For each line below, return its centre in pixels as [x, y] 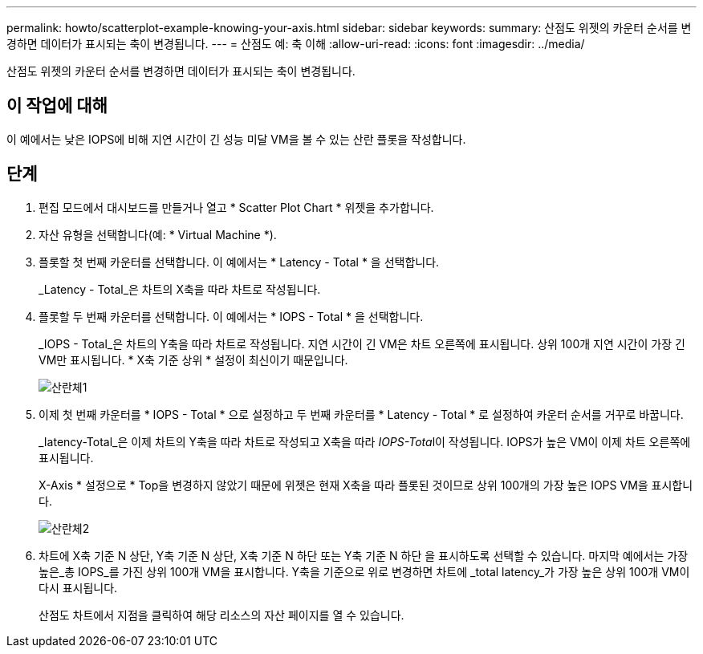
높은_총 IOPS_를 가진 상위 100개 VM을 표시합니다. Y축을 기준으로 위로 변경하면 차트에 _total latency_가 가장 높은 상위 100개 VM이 [364, 571]
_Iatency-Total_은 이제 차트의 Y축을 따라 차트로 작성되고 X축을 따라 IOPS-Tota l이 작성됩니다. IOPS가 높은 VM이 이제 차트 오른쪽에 [365, 441]
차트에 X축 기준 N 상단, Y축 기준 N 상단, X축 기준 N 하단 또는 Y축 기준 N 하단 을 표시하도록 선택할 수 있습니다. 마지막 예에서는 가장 [364, 555]
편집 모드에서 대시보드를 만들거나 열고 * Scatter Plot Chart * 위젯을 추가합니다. [236, 207]
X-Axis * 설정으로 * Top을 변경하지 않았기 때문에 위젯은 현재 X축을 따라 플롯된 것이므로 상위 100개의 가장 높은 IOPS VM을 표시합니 [366, 485]
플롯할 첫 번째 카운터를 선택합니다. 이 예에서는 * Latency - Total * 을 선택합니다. [239, 262]
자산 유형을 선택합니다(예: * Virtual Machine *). [158, 234]
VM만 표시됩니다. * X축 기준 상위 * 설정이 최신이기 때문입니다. [193, 359]
